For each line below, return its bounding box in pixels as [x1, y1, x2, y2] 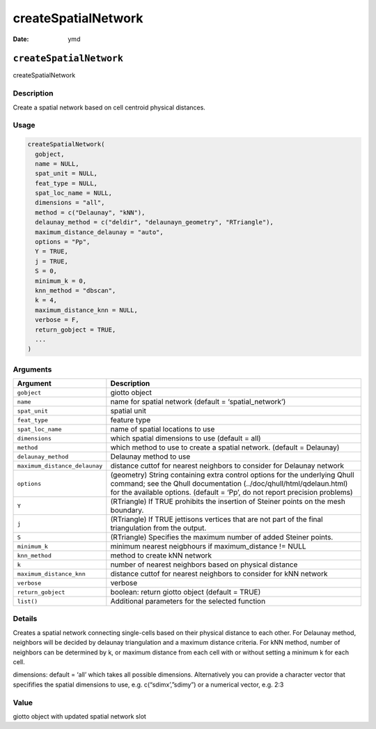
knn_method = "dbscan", [35, 286, 116, 294]
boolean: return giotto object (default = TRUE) [110, 588, 261, 597]
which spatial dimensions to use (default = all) [110, 433, 261, 443]
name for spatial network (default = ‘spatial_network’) [110, 397, 286, 407]
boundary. [110, 505, 144, 515]
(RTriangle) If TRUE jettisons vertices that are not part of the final [110, 514, 323, 524]
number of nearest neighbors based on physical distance [110, 560, 298, 569]
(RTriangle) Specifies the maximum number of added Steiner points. [110, 532, 334, 542]
